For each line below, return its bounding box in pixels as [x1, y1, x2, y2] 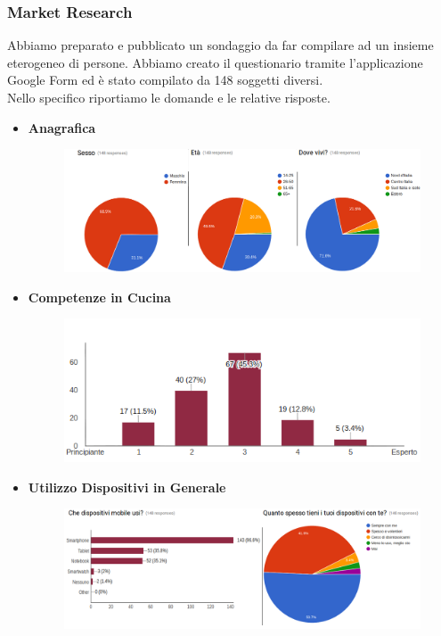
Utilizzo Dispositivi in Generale [28, 477, 226, 496]
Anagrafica [28, 118, 96, 136]
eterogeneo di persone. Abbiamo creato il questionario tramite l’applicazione [7, 53, 423, 71]
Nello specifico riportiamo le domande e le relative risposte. [7, 88, 331, 106]
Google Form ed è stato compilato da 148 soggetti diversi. [7, 70, 323, 89]
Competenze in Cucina [28, 287, 171, 306]
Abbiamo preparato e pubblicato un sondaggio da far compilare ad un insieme [7, 36, 434, 54]
